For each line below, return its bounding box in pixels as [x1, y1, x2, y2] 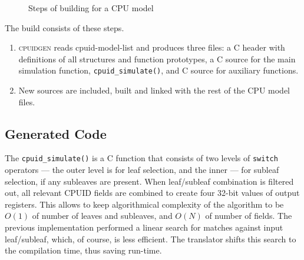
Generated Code [5, 124, 107, 142]
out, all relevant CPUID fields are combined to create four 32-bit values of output [5, 186, 300, 199]
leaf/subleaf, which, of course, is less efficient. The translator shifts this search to [5, 232, 296, 245]
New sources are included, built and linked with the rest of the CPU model [18, 84, 290, 96]
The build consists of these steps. [5, 21, 124, 34]
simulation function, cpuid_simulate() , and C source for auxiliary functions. [18, 64, 299, 76]
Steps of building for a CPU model [28, 2, 154, 14]
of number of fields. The [205, 209, 292, 222]
